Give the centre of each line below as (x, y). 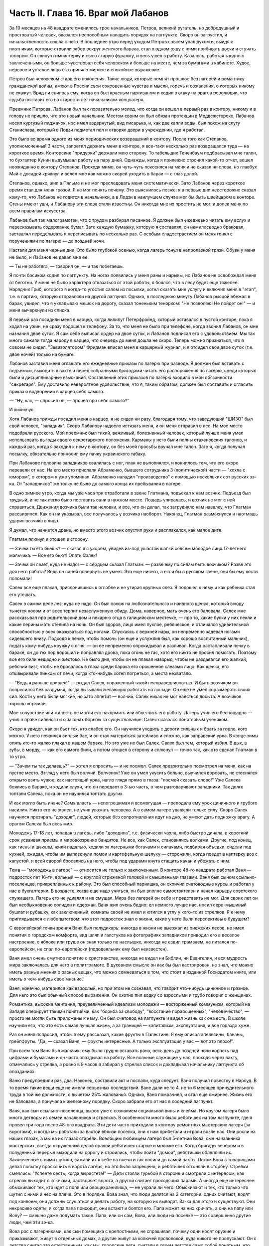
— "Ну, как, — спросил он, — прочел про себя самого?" (69, 401)
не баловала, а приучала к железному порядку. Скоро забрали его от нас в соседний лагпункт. (111, 1101)
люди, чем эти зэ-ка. (32, 1222)
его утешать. (23, 594)
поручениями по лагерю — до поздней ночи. (57, 241)
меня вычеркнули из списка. (40, 310)
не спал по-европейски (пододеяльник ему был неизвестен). (103, 949)
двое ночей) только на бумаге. (42, 354)
